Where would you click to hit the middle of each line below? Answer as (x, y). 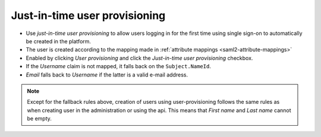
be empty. (39, 119)
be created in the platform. (59, 41)
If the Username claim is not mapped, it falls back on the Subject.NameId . (118, 66)
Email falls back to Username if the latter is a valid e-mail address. (107, 75)
